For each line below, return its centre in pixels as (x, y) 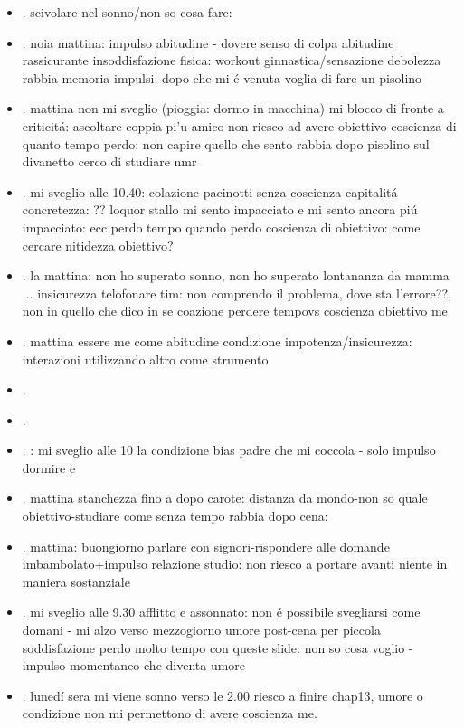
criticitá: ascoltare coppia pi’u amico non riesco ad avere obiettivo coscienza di (239, 125)
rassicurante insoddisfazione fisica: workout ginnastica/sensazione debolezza (232, 60)
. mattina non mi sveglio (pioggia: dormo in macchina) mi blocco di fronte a (233, 108)
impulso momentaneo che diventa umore (134, 665)
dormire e (49, 467)
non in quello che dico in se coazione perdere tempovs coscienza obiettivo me (235, 311)
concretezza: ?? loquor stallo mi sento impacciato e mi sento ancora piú (220, 209)
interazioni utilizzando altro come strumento (145, 359)
